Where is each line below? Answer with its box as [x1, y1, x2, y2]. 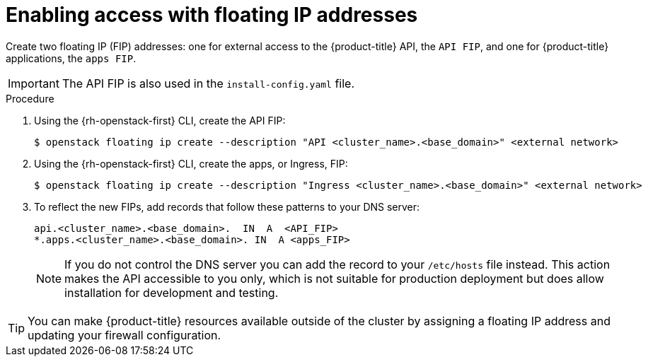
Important [8, 76, 59, 90]
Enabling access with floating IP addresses [6, 3, 418, 27]
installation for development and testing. [64, 285, 279, 300]
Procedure [6, 92, 54, 105]
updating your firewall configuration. [28, 327, 221, 342]
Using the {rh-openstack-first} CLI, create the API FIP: [34, 114, 286, 127]
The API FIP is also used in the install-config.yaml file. [62, 76, 355, 90]
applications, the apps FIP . [6, 52, 137, 64]
